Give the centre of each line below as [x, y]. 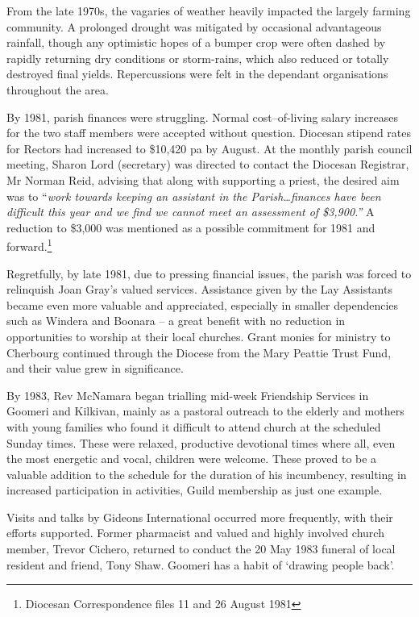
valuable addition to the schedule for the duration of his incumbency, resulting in [207, 474]
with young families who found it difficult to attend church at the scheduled [194, 426]
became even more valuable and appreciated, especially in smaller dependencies [203, 304]
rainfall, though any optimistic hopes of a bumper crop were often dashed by [196, 42]
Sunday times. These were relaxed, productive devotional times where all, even [201, 442]
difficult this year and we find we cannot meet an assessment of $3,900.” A [191, 212]
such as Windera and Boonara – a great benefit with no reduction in [176, 321]
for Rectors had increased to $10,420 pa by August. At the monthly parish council [209, 148]
